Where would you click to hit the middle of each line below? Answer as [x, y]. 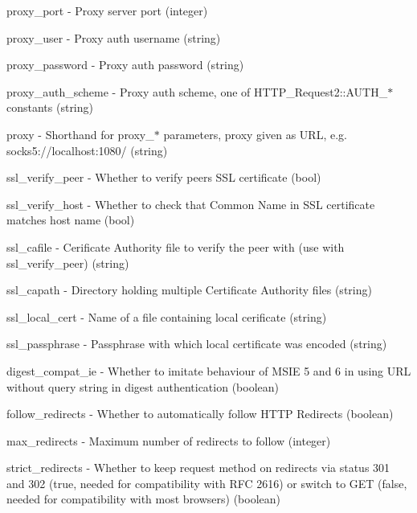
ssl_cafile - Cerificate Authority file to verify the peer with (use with [176, 246]
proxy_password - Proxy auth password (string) [125, 65]
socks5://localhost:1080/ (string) [87, 150]
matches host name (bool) [71, 220]
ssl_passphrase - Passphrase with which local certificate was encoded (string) [197, 344]
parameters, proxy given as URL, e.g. [255, 134]
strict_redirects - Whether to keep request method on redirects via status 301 [198, 468]
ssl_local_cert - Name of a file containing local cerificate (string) [167, 316]
